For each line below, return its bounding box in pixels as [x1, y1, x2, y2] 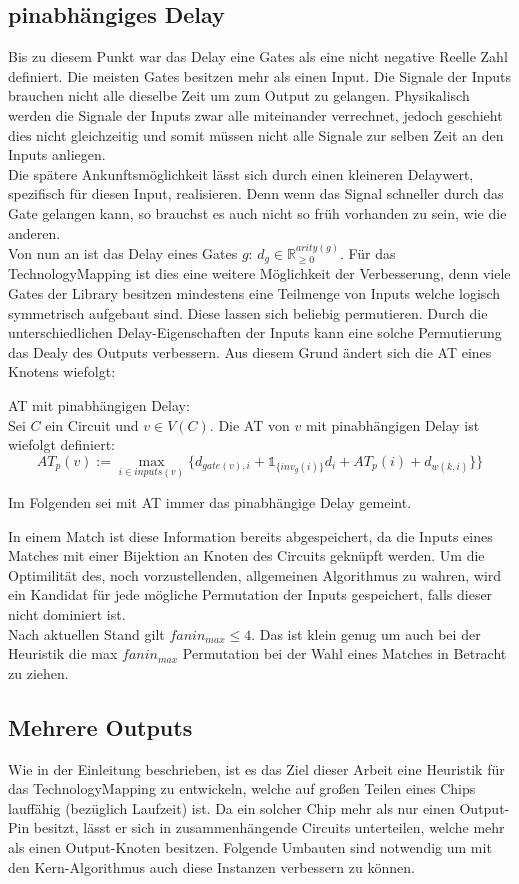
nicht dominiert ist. [8, 604, 126, 625]
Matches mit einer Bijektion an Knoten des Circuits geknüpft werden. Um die [8, 545, 485, 566]
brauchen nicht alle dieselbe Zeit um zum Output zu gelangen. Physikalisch [8, 85, 470, 106]
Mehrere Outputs [8, 711, 193, 742]
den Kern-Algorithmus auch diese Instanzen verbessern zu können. [8, 856, 415, 877]
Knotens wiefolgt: [8, 361, 116, 382]
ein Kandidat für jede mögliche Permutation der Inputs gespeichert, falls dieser [8, 584, 493, 605]
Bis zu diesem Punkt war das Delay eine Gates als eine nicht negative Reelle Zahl [8, 46, 508, 67]
